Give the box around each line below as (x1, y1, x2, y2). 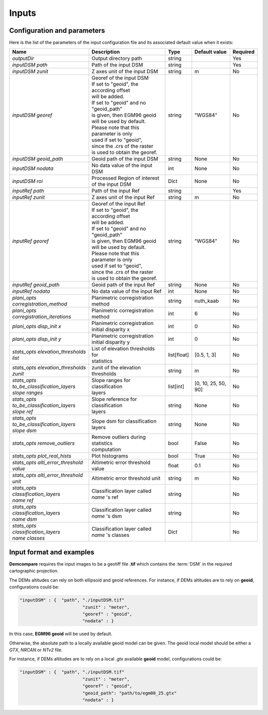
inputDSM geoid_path (12, 155, 63, 162)
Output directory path (91, 55, 142, 62)
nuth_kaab (194, 298, 219, 305)
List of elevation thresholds (91, 345, 155, 352)
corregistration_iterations (12, 313, 71, 320)
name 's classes (91, 531, 130, 538)
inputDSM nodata (12, 165, 54, 172)
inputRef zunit (12, 194, 45, 201)
